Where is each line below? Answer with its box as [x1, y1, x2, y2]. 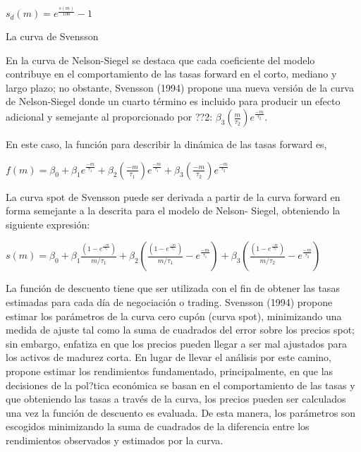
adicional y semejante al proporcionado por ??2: [6, 109, 213, 124]
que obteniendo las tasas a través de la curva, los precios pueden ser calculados [6, 391, 346, 406]
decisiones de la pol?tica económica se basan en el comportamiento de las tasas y [6, 377, 355, 392]
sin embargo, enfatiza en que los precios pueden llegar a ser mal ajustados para [6, 336, 348, 350]
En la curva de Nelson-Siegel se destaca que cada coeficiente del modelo [6, 52, 315, 67]
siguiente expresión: [6, 216, 90, 231]
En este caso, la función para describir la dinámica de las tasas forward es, [6, 137, 327, 152]
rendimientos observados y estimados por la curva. [6, 432, 224, 447]
